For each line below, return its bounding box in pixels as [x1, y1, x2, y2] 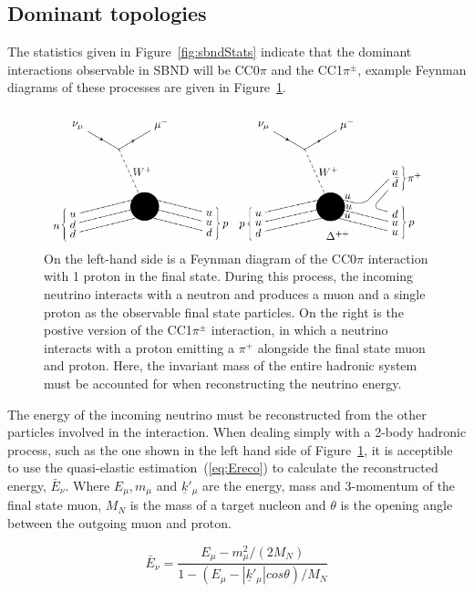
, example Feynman [357, 59, 467, 78]
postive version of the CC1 [44, 320, 192, 339]
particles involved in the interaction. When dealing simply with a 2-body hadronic [7, 422, 467, 441]
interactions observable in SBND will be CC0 [7, 59, 260, 78]
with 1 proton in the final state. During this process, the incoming [44, 266, 414, 286]
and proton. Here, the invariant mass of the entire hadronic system [44, 356, 417, 375]
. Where [65, 476, 110, 494]
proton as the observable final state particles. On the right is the [44, 302, 404, 321]
